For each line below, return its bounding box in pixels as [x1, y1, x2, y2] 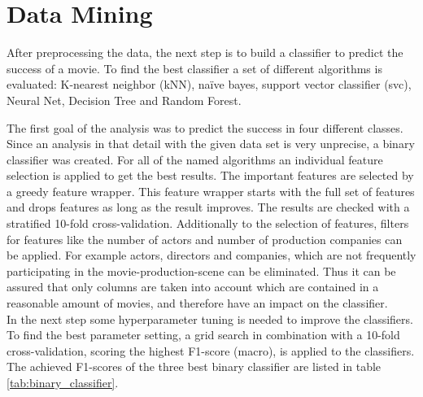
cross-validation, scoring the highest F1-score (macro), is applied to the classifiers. [7, 342, 415, 359]
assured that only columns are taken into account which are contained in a [7, 278, 379, 295]
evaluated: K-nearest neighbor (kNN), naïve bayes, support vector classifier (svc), [7, 76, 412, 93]
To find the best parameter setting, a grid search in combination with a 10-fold [7, 326, 400, 343]
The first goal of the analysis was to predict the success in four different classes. [7, 119, 403, 136]
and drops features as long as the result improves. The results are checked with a [7, 198, 410, 216]
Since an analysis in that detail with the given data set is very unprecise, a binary [7, 135, 415, 152]
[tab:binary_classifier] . [7, 374, 119, 390]
